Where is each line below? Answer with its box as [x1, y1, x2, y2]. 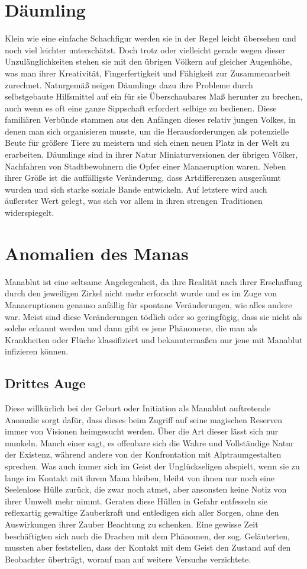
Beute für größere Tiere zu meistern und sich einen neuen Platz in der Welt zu [5, 136, 290, 149]
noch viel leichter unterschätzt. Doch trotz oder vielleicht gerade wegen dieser [5, 43, 286, 56]
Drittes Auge [5, 374, 86, 392]
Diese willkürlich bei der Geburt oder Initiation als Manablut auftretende [5, 402, 271, 414]
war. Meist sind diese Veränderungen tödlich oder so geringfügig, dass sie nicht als [5, 310, 303, 322]
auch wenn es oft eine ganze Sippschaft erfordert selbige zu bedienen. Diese [5, 101, 277, 114]
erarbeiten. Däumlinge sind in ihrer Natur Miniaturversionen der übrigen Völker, [5, 148, 298, 161]
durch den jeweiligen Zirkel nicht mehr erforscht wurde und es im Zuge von [5, 287, 277, 299]
